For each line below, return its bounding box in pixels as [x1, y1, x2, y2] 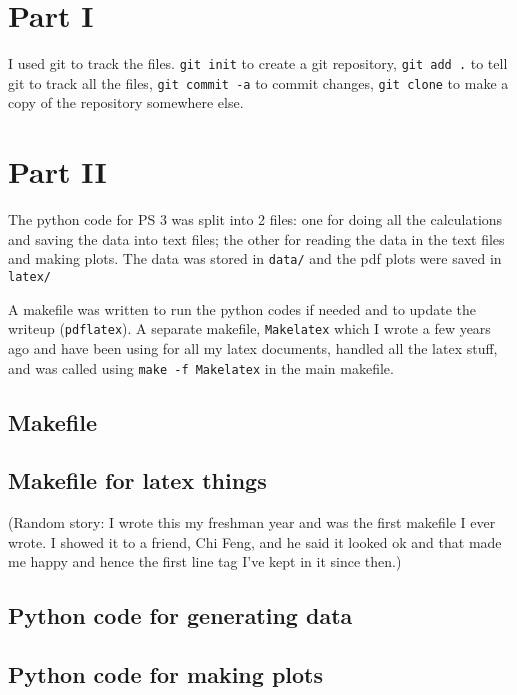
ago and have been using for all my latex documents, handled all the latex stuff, [8, 337, 498, 358]
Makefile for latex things [8, 465, 267, 496]
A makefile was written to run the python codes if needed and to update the [8, 298, 477, 319]
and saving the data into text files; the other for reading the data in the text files [8, 228, 505, 249]
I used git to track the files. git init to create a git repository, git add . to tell [8, 53, 508, 74]
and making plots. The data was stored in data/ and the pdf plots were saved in [8, 248, 502, 269]
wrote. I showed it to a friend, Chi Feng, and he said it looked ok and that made [8, 531, 502, 552]
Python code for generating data [8, 600, 353, 631]
